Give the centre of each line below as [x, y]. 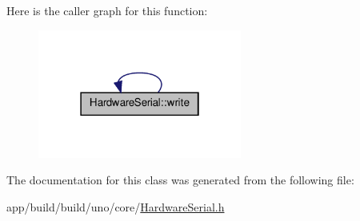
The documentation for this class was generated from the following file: [180, 180]
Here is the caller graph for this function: [107, 10]
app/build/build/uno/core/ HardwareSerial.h [116, 206]
